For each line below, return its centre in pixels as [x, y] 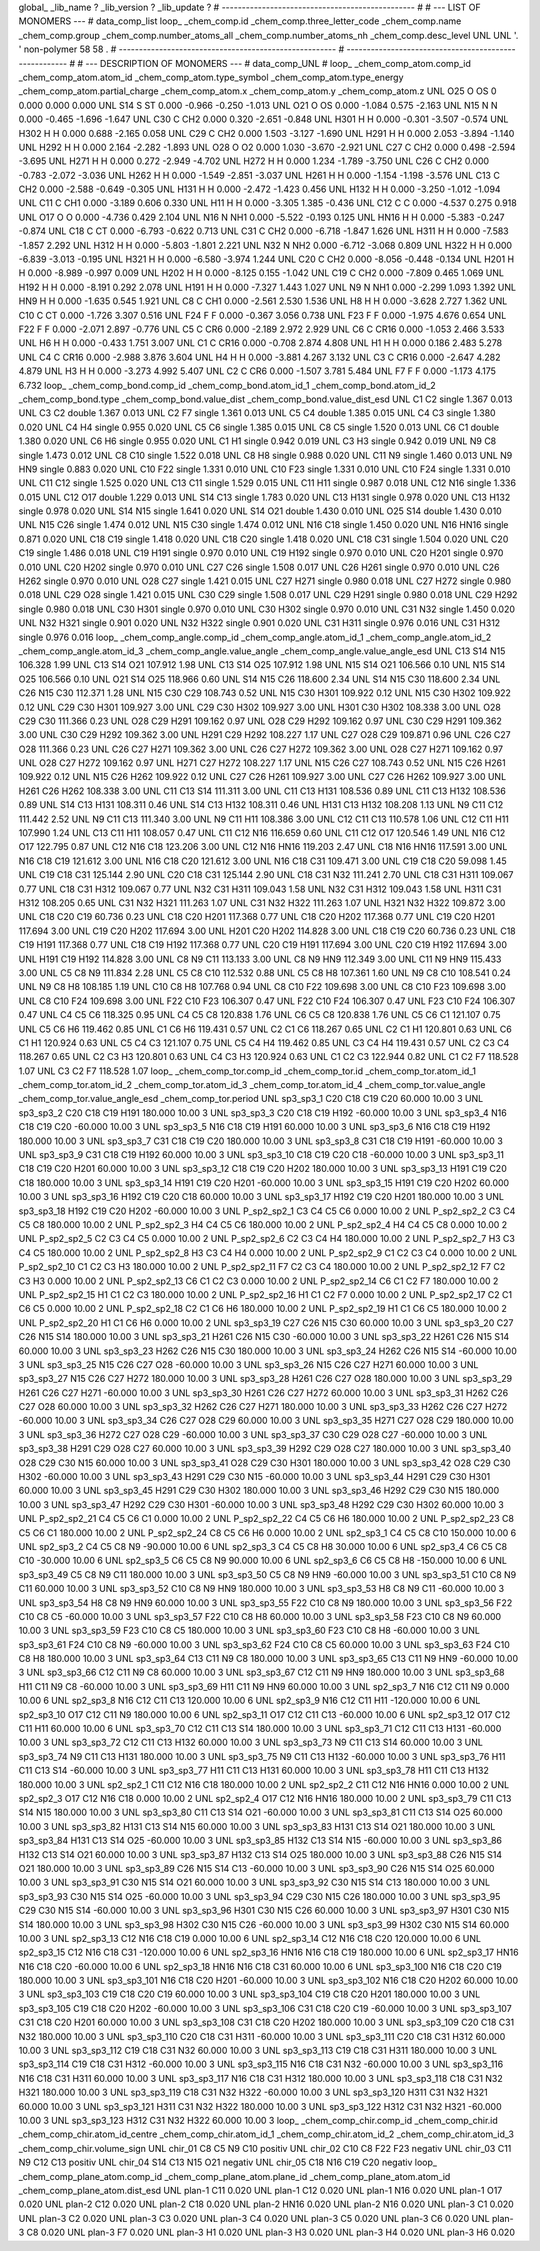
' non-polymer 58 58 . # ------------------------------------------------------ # [181, 49]
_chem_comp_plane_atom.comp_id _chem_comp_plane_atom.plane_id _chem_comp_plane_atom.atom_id [234, 2176]
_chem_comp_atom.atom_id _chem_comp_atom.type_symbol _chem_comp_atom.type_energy [211, 77]
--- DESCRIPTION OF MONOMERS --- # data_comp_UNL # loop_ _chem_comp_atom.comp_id [278, 63]
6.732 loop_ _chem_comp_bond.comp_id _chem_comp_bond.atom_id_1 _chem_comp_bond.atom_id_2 [227, 385]
